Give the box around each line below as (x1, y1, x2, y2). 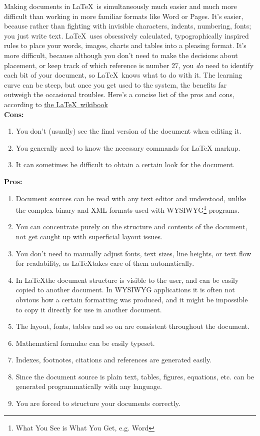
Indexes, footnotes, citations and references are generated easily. (15, 354, 212, 365)
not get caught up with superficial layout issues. (15, 231, 162, 241)
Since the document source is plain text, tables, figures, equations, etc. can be (15, 371, 254, 381)
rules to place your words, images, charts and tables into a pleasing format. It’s (4, 40, 246, 51)
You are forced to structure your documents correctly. (15, 398, 180, 408)
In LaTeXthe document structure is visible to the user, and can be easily (15, 274, 239, 285)
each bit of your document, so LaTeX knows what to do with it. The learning (4, 70, 242, 80)
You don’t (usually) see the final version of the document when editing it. (15, 126, 241, 136)
